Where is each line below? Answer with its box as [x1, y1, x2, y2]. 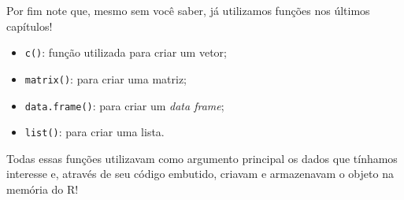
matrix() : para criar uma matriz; [24, 70, 187, 87]
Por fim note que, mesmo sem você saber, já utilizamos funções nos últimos [6, 2, 370, 18]
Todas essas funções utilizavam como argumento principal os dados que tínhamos [6, 150, 398, 166]
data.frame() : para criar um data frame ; [24, 97, 224, 113]
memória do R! [6, 181, 79, 197]
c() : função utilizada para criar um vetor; [24, 44, 227, 61]
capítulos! [6, 17, 53, 34]
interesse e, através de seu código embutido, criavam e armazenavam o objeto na [6, 165, 394, 182]
